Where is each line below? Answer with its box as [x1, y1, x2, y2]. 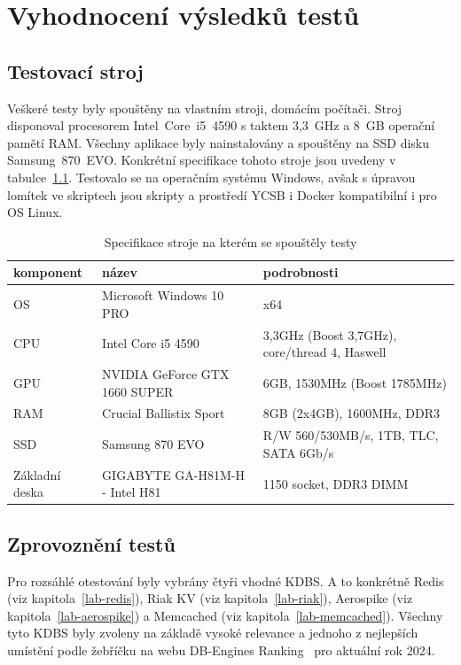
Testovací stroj [7, 57, 144, 84]
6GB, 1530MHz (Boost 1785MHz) [262, 373, 447, 391]
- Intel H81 [102, 483, 161, 501]
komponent [13, 263, 83, 282]
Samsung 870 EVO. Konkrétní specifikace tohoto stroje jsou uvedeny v [7, 151, 396, 169]
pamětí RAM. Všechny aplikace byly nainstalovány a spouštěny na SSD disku [7, 133, 430, 151]
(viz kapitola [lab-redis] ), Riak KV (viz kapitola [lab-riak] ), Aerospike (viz [7, 589, 413, 607]
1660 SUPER [102, 382, 174, 400]
